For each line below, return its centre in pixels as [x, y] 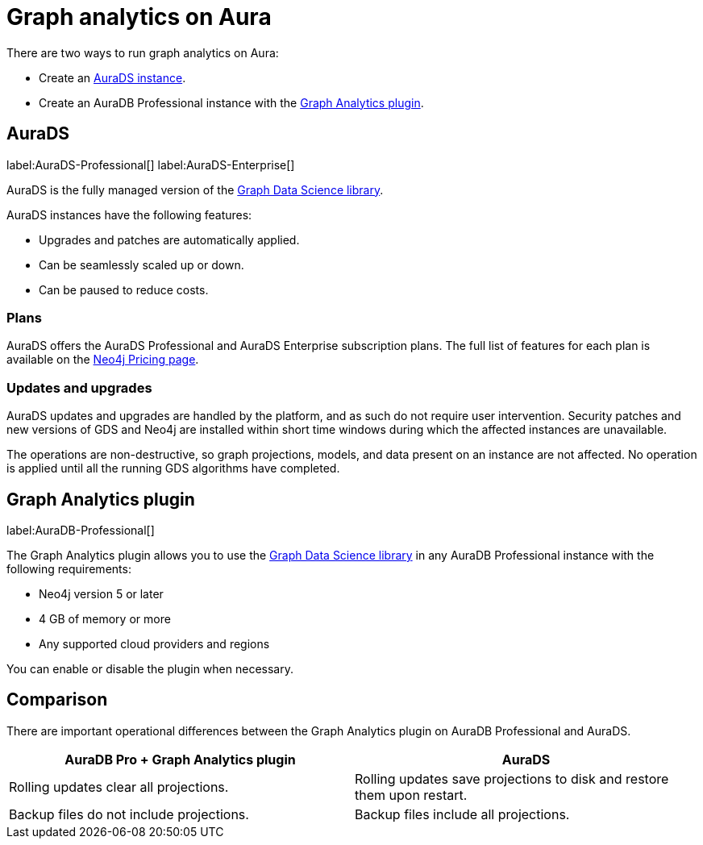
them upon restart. [411, 795]
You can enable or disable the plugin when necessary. [150, 668]
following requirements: [69, 568]
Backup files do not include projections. [129, 814]
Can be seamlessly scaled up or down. [141, 264]
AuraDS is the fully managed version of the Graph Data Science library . [195, 189]
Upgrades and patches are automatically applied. [169, 239]
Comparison [57, 700]
